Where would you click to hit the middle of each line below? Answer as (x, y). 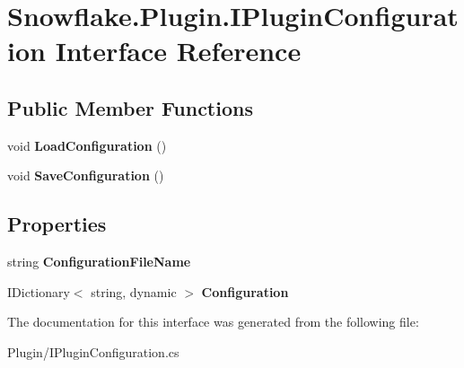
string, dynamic (134, 291)
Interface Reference (178, 51)
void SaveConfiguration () (86, 175)
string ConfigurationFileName (99, 262)
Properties (57, 224)
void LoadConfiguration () (87, 145)
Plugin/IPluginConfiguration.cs (93, 351)
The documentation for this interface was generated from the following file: (213, 322)
